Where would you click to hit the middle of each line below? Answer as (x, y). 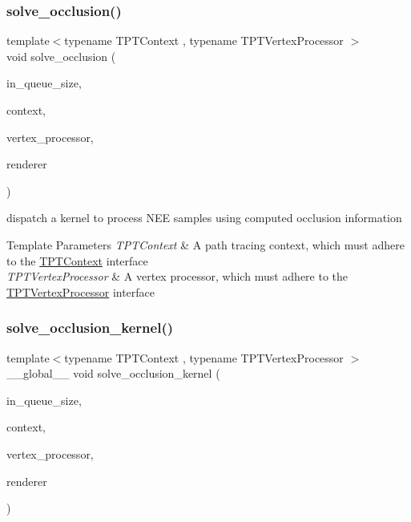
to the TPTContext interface (77, 260)
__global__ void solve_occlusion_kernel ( (113, 373)
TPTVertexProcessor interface (81, 291)
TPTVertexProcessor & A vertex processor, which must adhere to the (177, 276)
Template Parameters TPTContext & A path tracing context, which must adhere (205, 244)
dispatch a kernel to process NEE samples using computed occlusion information (204, 218)
